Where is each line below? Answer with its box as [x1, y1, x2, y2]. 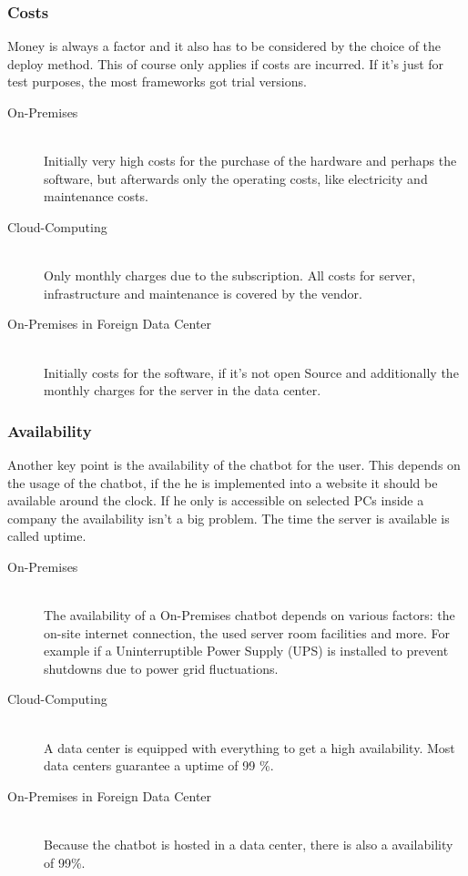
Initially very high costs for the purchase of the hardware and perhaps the [44, 151, 457, 170]
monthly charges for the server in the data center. [44, 381, 321, 400]
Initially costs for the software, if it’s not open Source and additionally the [44, 362, 459, 382]
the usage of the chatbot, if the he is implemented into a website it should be [7, 473, 438, 492]
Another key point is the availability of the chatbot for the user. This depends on [7, 454, 461, 474]
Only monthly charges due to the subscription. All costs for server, [44, 266, 416, 285]
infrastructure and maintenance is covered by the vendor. [44, 283, 362, 302]
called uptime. [7, 526, 86, 545]
